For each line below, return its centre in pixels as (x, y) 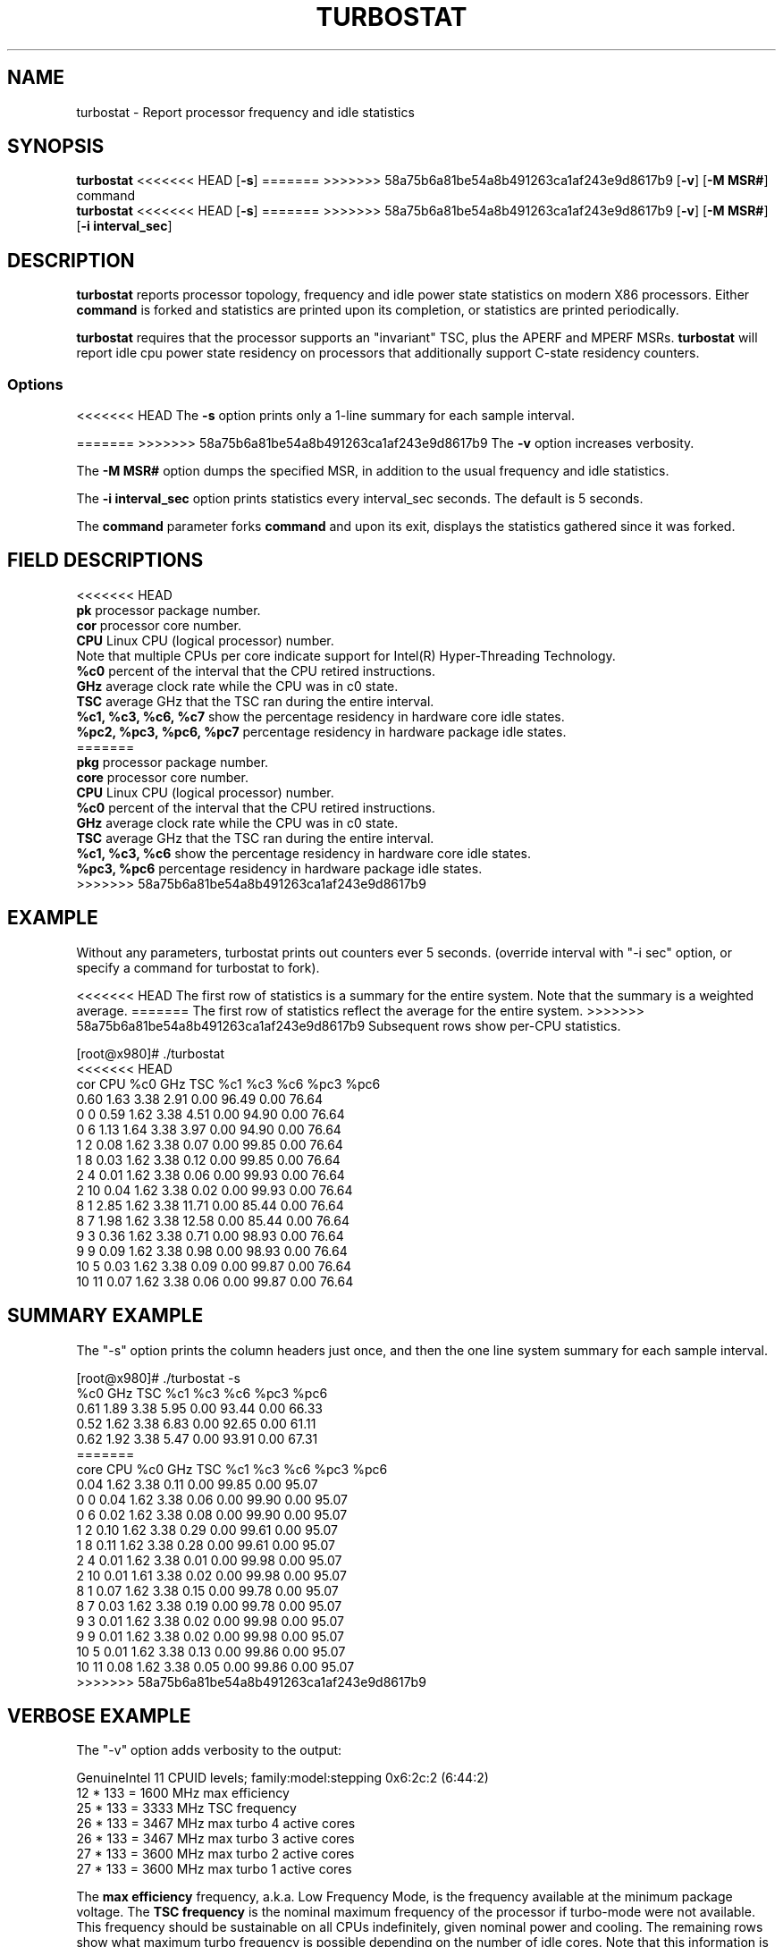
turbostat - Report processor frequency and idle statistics (245, 112)
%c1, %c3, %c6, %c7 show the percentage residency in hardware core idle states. (320, 716)
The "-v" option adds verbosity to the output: (209, 1750)
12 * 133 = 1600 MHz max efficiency (183, 1793)
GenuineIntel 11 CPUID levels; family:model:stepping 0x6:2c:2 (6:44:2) (282, 1778)
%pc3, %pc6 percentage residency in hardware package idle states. (279, 868)
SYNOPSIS (56, 147)
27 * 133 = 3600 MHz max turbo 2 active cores (215, 1854)
